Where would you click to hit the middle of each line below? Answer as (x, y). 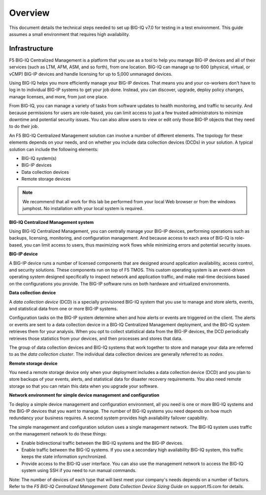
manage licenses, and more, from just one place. (59, 96)
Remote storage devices (46, 179)
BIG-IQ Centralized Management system (51, 222)
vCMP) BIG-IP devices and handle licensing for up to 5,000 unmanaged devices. (91, 74)
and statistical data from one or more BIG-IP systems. (64, 309)
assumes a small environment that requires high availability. (69, 34)
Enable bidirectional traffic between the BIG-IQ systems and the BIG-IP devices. (102, 443)
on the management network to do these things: (58, 434)
